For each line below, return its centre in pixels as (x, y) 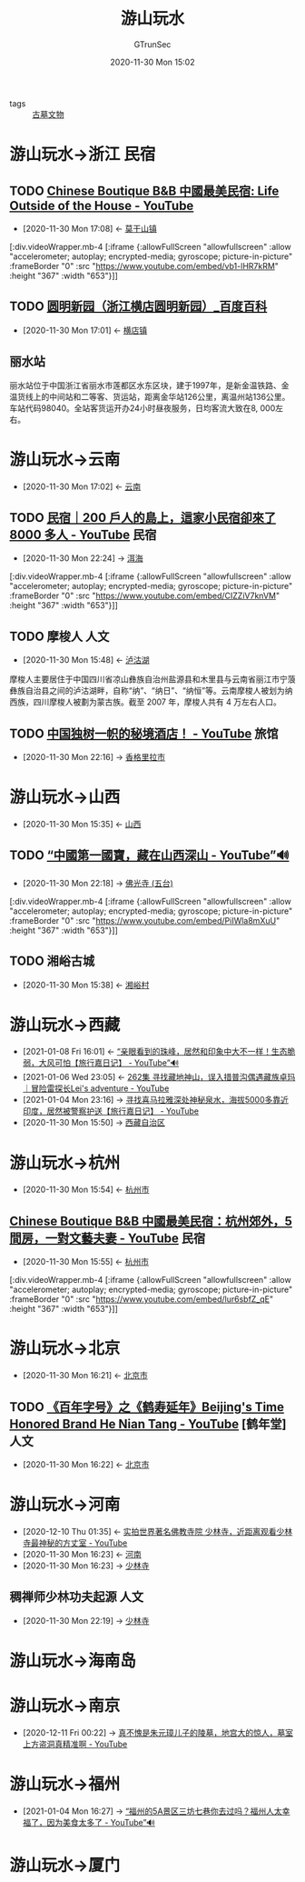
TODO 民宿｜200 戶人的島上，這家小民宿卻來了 (143, 518)
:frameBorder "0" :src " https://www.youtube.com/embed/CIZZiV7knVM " (144, 596)
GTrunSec (152, 44)
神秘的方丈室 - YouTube (83, 1543)
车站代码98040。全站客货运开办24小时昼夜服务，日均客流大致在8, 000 (143, 408)
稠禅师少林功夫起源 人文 (76, 1597)
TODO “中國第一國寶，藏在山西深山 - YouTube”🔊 (149, 856)
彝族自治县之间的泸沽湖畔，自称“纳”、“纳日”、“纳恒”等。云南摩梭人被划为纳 (151, 691)
